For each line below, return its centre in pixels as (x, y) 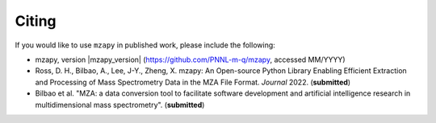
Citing (36, 21)
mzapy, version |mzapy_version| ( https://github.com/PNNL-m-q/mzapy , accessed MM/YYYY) (191, 59)
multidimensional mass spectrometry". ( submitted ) (120, 105)
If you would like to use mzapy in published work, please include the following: (145, 45)
